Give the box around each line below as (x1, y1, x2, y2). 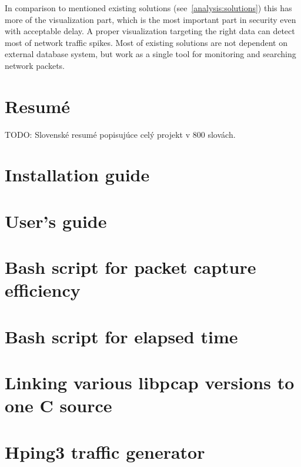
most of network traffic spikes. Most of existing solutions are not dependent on (5, 36, 287, 48)
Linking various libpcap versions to (5, 370, 295, 395)
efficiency (5, 278, 81, 302)
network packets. (5, 59, 65, 71)
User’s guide (5, 208, 107, 233)
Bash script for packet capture (5, 255, 256, 279)
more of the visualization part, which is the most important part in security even (5, 13, 296, 25)
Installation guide (5, 163, 150, 187)
